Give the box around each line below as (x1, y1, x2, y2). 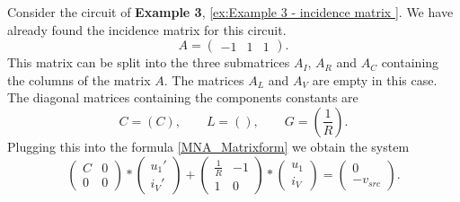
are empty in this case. (312, 70, 438, 89)
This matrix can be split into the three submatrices (7, 53, 290, 72)
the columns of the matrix (7, 70, 151, 89)
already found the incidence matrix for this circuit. (7, 20, 287, 39)
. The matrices (164, 70, 244, 89)
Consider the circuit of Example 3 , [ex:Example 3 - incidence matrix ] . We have (7, 3, 454, 21)
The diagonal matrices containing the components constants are (7, 88, 358, 107)
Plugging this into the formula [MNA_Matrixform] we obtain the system (7, 136, 410, 155)
